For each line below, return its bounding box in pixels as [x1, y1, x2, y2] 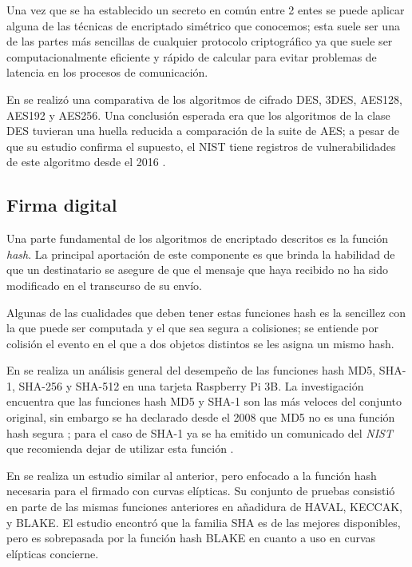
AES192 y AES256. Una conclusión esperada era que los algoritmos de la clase [6, 106, 390, 123]
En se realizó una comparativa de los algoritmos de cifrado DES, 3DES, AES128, [6, 90, 402, 107]
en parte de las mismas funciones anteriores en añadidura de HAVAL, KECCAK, [6, 498, 402, 515]
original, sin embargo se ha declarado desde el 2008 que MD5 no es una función [6, 409, 395, 426]
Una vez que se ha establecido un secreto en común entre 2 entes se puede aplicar [6, 2, 405, 18]
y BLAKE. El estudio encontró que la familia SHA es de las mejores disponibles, [6, 513, 401, 530]
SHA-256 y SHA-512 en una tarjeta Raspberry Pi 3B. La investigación [18, 377, 364, 394]
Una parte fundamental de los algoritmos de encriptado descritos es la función [6, 230, 389, 247]
